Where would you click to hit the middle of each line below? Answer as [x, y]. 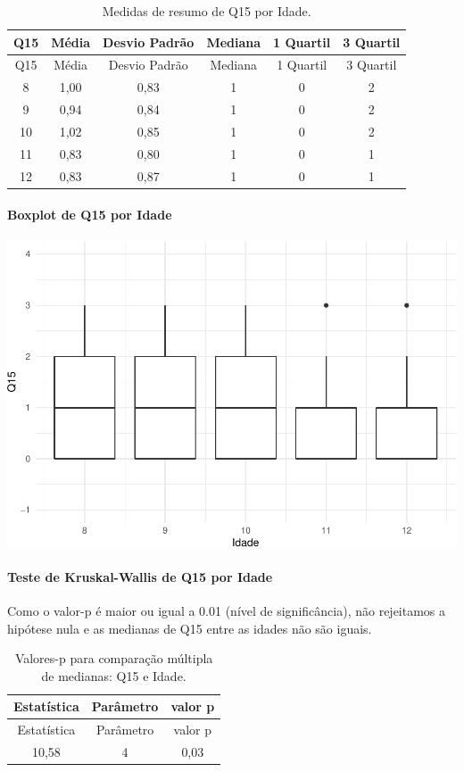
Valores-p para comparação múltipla [114, 658]
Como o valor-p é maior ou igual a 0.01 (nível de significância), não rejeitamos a [227, 610]
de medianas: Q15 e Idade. [114, 675]
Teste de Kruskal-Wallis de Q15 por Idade [140, 576]
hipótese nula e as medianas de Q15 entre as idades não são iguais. [190, 628]
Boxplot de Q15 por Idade [90, 215]
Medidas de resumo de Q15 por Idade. [207, 11]
